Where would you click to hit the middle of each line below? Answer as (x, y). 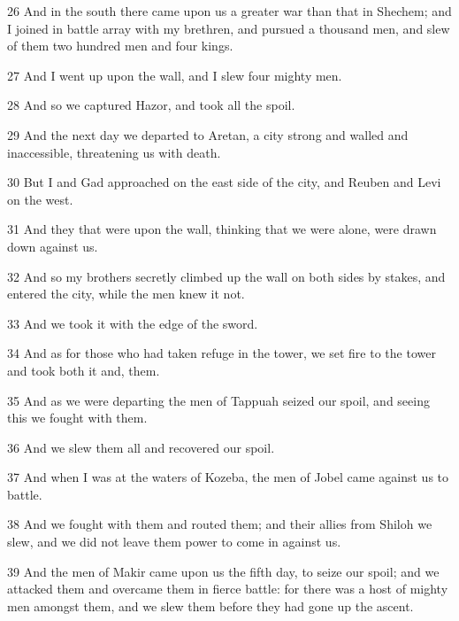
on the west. (40, 199)
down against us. (53, 246)
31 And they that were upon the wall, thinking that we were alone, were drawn (222, 229)
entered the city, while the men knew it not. (126, 294)
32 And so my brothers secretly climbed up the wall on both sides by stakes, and (226, 276)
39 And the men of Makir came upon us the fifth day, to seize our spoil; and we (223, 571)
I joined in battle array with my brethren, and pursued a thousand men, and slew (229, 28)
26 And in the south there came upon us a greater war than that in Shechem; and (229, 11)
